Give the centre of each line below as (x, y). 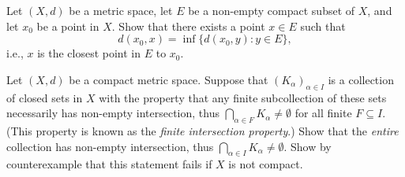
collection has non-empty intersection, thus (110, 146)
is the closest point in (89, 53)
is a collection (361, 79)
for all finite (323, 113)
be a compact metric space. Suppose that (169, 79)
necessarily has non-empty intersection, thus (113, 113)
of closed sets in (45, 97)
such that (323, 26)
